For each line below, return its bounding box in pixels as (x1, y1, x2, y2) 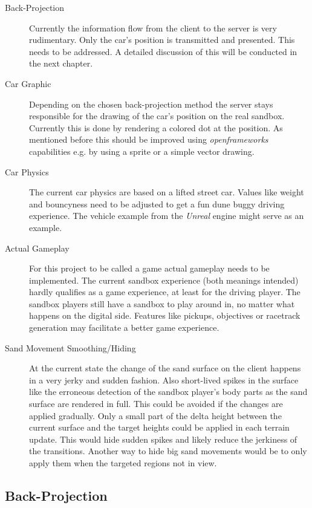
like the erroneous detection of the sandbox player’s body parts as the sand (29, 385, 308, 398)
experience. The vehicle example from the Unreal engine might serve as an (29, 209, 304, 222)
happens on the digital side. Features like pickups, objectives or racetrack (29, 309, 301, 322)
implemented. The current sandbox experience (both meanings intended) (29, 273, 299, 286)
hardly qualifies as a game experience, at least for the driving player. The (29, 285, 301, 298)
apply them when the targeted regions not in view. (29, 457, 217, 469)
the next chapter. (29, 57, 93, 70)
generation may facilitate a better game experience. (29, 321, 219, 334)
